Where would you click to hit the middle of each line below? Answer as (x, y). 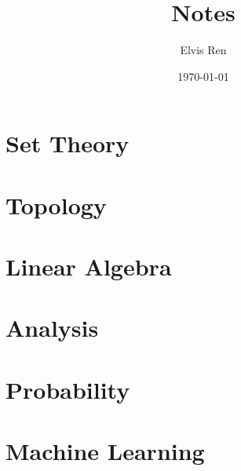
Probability (68, 389)
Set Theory (68, 143)
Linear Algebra (89, 267)
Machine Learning (105, 451)
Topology (56, 204)
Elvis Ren (203, 50)
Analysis (52, 328)
